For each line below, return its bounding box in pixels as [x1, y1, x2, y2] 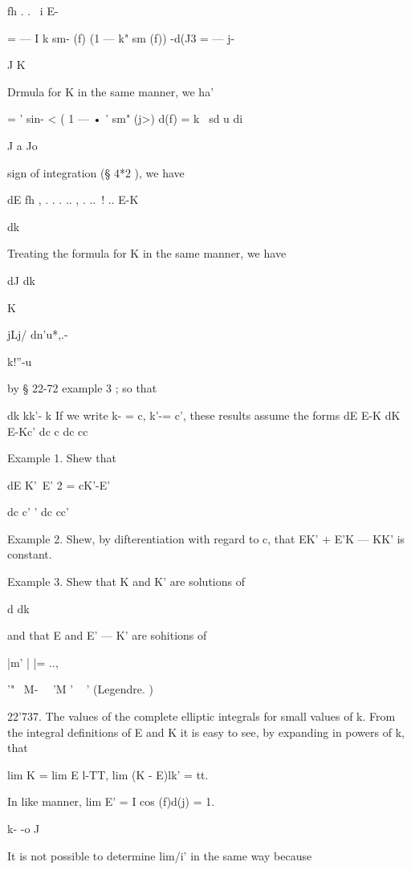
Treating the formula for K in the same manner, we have [7, 245, 287, 262]
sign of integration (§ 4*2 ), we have [7, 164, 185, 181]
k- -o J [7, 820, 40, 836]
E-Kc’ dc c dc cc [7, 422, 88, 439]
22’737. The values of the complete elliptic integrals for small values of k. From [7, 708, 396, 725]
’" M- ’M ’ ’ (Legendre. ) [7, 681, 154, 697]
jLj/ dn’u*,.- [7, 326, 68, 343]
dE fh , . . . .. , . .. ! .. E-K [7, 191, 139, 208]
